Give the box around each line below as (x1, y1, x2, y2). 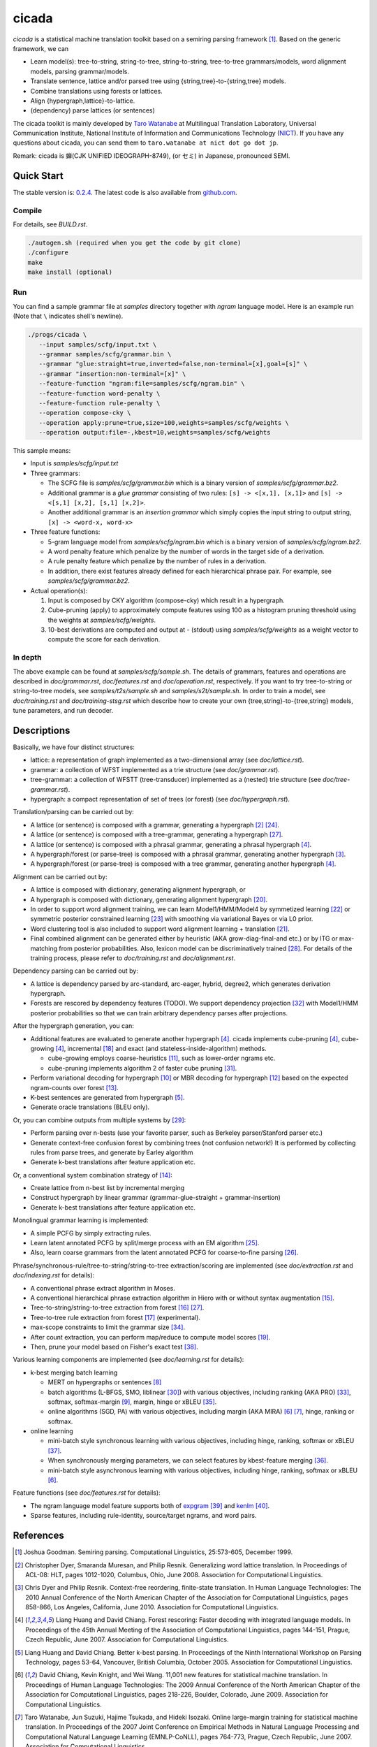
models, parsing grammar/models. (30, 67, 129, 75)
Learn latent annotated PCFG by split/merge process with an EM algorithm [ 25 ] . (30, 1239, 260, 1247)
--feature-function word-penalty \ (38, 389, 161, 398)
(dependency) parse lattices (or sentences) (30, 106, 155, 115)
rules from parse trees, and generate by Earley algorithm (30, 1148, 193, 1157)
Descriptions (13, 724, 71, 737)
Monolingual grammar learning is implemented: (13, 1216, 149, 1224)
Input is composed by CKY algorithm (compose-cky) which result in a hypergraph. (47, 596, 286, 604)
